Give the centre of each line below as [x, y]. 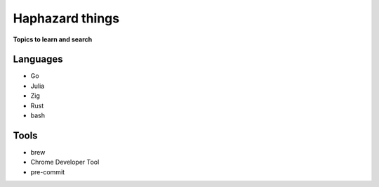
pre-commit [48, 172]
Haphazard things [66, 18]
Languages [38, 59]
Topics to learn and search [53, 39]
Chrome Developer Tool [65, 162]
